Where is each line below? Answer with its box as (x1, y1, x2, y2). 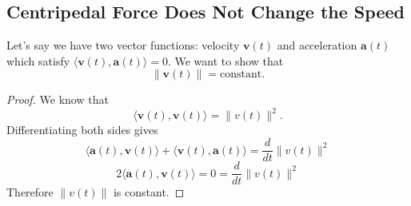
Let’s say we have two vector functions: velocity (6, 37, 240, 53)
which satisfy (6, 52, 70, 69)
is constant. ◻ (113, 184, 185, 200)
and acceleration (277, 37, 357, 53)
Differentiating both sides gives (6, 121, 158, 138)
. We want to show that (167, 52, 284, 69)
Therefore (6, 184, 54, 200)
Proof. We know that (6, 91, 109, 108)
